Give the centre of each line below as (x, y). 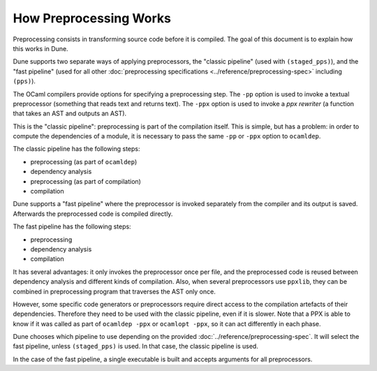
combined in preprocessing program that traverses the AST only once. (114, 291)
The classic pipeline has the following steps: (76, 149)
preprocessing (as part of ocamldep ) (84, 161)
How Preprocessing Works (92, 18)
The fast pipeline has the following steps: (72, 226)
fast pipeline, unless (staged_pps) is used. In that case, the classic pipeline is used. (135, 347)
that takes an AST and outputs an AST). (70, 114)
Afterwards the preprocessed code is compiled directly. (93, 214)
